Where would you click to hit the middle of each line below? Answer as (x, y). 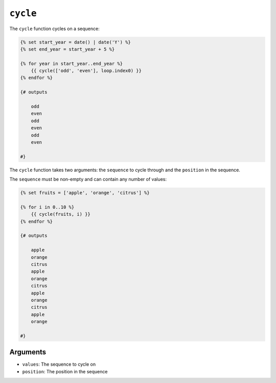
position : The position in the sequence (65, 371)
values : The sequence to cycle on (59, 364)
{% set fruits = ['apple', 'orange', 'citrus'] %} (85, 193)
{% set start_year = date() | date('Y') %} (76, 42)
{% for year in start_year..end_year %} (71, 63)
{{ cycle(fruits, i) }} (61, 214)
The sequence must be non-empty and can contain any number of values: (88, 179)
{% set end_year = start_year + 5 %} (67, 49)
